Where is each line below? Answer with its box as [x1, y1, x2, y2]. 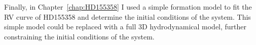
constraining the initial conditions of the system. [4, 31, 155, 41]
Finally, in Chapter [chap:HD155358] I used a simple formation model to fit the [4, 2, 252, 12]
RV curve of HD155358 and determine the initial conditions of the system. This [4, 11, 251, 22]
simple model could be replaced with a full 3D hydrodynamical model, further [4, 21, 247, 32]
